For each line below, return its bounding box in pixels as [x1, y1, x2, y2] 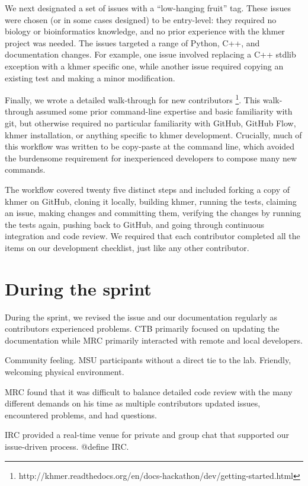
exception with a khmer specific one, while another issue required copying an [5, 59, 284, 72]
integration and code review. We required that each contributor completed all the [5, 230, 300, 242]
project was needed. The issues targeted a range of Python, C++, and [5, 36, 260, 49]
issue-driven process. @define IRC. [5, 440, 129, 452]
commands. [5, 163, 46, 176]
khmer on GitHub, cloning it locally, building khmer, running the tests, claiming [5, 195, 297, 207]
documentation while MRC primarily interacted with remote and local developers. [5, 333, 303, 346]
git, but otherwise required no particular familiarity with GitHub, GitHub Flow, [5, 117, 296, 129]
